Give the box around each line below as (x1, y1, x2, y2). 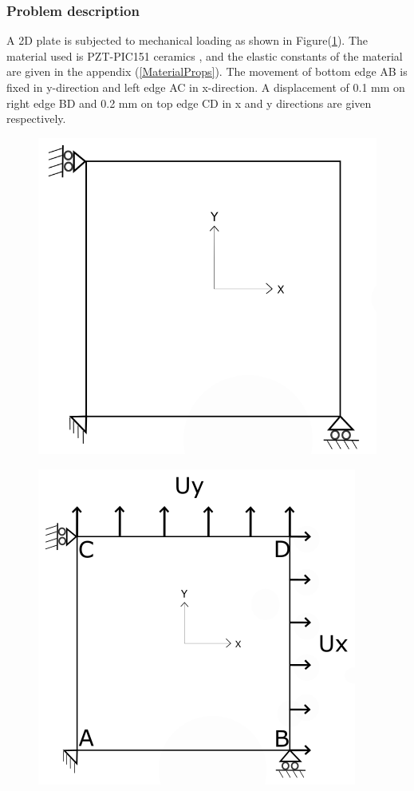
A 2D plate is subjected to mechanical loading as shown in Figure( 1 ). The (6, 32, 368, 49)
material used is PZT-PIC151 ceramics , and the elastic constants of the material (6, 47, 403, 64)
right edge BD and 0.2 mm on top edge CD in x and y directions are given (6, 94, 372, 111)
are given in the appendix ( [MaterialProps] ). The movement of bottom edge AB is (6, 63, 408, 80)
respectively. (6, 110, 66, 127)
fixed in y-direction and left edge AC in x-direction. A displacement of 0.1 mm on (6, 79, 405, 95)
